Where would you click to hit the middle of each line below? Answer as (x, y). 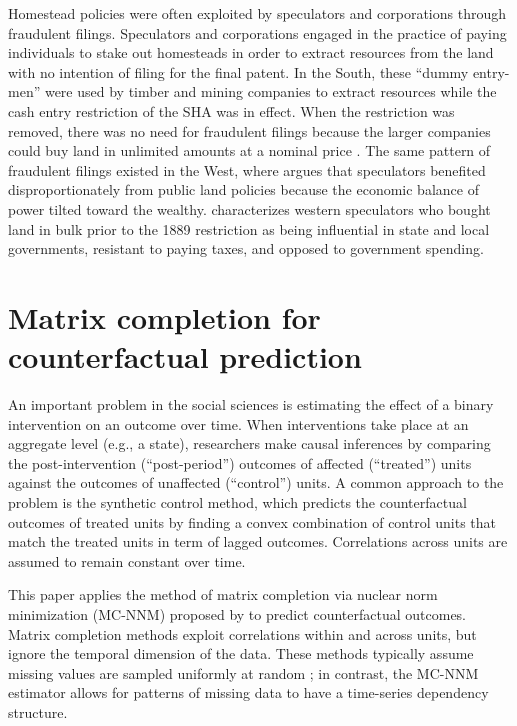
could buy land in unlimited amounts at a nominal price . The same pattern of (249, 150)
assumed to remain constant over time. (127, 560)
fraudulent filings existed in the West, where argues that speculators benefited (247, 169)
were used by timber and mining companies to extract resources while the (270, 91)
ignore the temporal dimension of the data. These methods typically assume (241, 653)
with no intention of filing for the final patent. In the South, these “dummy (238, 71)
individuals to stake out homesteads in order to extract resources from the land (251, 52)
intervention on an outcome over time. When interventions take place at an (238, 423)
